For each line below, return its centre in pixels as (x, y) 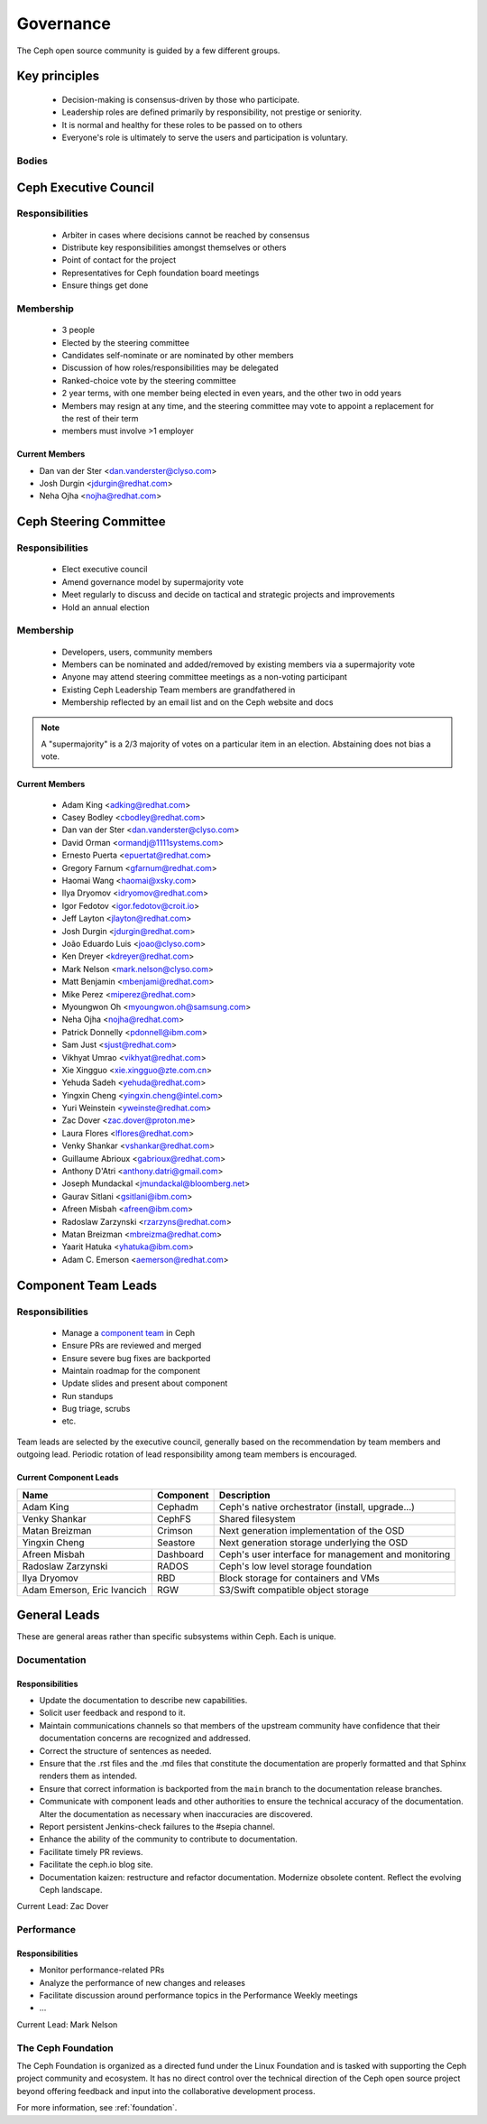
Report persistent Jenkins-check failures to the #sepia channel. (157, 1827)
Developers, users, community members (137, 652)
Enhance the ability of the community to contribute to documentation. (168, 1839)
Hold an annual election (106, 607)
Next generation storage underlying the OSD (313, 1542)
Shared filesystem (257, 1518)
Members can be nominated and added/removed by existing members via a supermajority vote (239, 664)
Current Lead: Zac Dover (63, 1906)
